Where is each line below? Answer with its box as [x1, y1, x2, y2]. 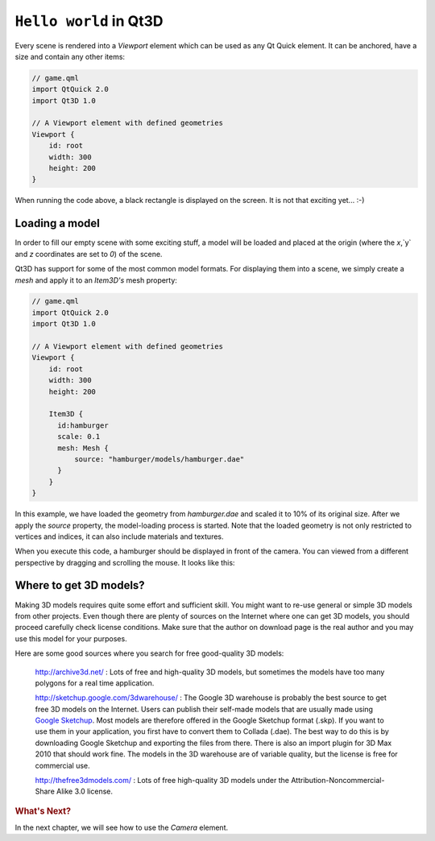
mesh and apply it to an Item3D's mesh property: [14, 275, 177, 285]
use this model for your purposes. [14, 633, 128, 644]
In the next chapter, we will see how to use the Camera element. [14, 822, 229, 833]
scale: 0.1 [57, 432, 101, 441]
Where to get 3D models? [14, 578, 145, 592]
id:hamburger [57, 420, 109, 430]
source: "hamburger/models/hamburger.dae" [73, 454, 245, 463]
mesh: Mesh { [57, 443, 109, 453]
